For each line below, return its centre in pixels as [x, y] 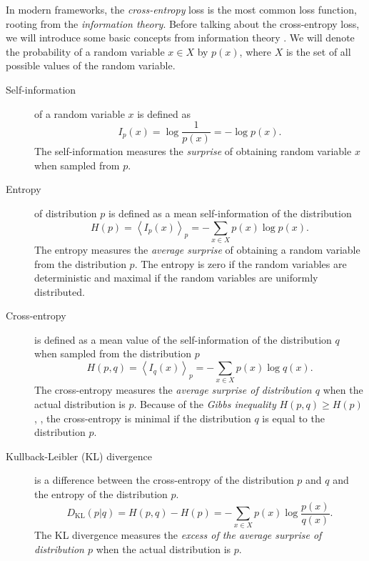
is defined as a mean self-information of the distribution [230, 213]
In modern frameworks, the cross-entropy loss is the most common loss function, [181, 9]
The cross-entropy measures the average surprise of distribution [173, 390]
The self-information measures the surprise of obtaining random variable [193, 151]
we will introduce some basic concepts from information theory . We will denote [180, 38]
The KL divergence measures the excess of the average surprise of [178, 535]
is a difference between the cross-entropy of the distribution [164, 480]
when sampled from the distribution [113, 353]
